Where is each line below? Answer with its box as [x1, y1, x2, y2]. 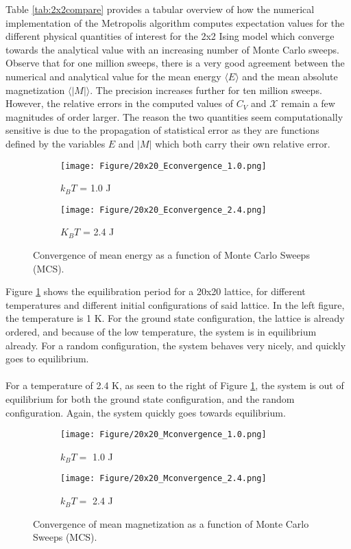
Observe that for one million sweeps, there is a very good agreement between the [5, 56, 345, 70]
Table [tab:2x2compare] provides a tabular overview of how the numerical [5, 2, 315, 16]
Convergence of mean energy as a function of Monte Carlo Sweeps [33, 248, 310, 262]
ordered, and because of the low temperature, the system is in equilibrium [5, 325, 317, 338]
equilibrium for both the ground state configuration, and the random [5, 391, 295, 406]
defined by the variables [5, 136, 106, 150]
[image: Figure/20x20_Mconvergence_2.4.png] [60, 474, 267, 484]
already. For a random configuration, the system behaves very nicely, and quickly [5, 338, 346, 352]
